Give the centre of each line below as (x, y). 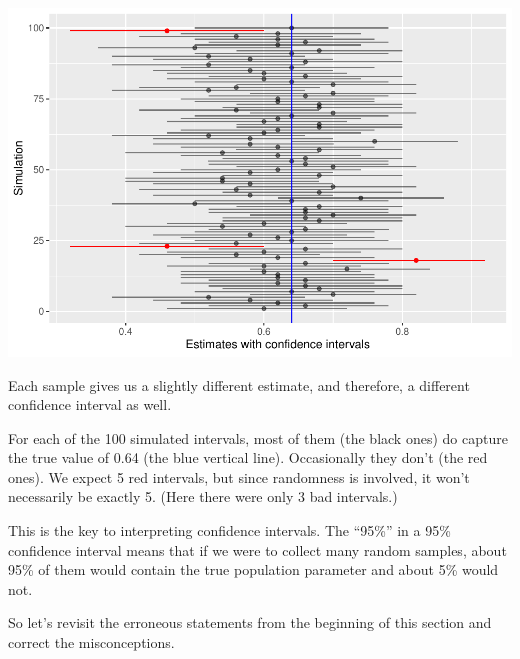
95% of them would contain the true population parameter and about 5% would (253, 569)
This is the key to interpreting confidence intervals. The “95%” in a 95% (229, 530)
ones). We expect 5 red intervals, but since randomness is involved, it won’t (239, 476)
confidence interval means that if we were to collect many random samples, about (257, 549)
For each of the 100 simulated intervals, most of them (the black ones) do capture (258, 437)
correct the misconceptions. (91, 642)
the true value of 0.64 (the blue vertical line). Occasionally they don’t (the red (248, 457)
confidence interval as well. (90, 404)
